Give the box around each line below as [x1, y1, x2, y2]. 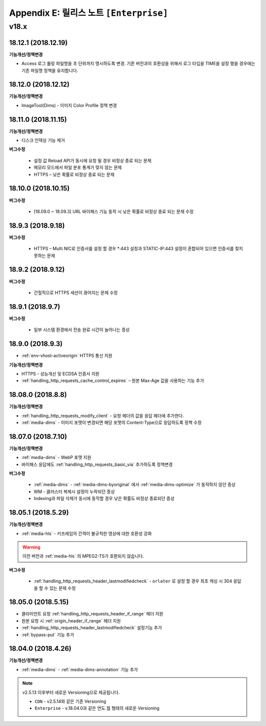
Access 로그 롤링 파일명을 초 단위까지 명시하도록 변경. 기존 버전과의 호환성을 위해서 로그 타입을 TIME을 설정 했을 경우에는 [21, 61, 256, 67]
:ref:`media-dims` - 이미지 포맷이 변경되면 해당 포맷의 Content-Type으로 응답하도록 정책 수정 [21, 420, 202, 425]
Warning [22, 544, 40, 550]
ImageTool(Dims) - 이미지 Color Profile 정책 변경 [21, 102, 117, 108]
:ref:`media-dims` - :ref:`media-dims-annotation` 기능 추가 [21, 666, 138, 672]
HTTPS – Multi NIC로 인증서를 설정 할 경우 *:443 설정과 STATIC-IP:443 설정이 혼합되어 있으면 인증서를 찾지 [33, 246, 243, 252]
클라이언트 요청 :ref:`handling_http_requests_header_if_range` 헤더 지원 [21, 611, 164, 617]
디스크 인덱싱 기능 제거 [21, 137, 65, 143]
